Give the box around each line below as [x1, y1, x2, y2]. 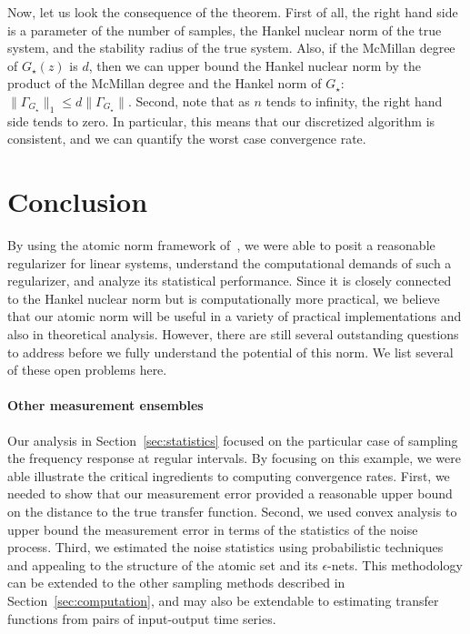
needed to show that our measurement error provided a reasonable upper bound [7, 484, 453, 503]
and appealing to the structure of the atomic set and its [7, 555, 318, 574]
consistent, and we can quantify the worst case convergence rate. [7, 129, 366, 148]
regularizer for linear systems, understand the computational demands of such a [7, 253, 452, 272]
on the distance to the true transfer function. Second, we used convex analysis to [7, 502, 457, 520]
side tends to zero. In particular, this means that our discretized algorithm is [7, 111, 435, 130]
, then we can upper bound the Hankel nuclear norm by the [88, 55, 421, 75]
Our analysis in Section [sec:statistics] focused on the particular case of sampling [7, 430, 458, 449]
